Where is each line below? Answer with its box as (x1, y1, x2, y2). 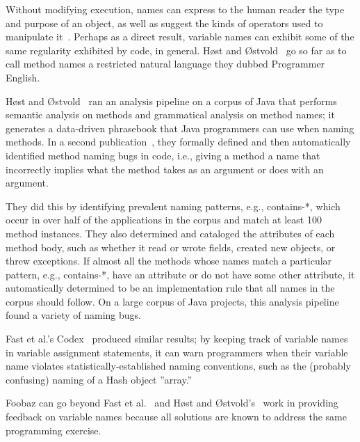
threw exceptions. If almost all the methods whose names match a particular (6, 253, 332, 268)
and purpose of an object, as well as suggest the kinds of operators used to (6, 15, 323, 30)
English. (6, 70, 40, 84)
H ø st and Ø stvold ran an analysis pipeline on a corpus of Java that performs (6, 93, 337, 108)
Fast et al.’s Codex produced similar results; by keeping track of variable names (6, 331, 348, 346)
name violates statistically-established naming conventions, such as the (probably (6, 358, 351, 373)
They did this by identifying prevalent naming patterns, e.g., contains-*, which (6, 198, 341, 213)
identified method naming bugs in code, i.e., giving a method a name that (6, 148, 320, 162)
